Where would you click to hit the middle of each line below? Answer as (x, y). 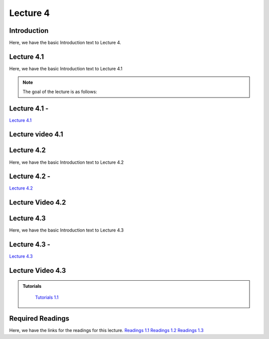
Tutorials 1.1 (47, 297)
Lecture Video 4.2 (38, 202)
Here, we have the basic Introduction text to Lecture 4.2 (67, 162)
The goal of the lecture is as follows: (60, 92)
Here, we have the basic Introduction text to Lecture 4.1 (66, 68)
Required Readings (39, 318)
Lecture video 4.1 (36, 134)
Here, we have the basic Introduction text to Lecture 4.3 (67, 230)
